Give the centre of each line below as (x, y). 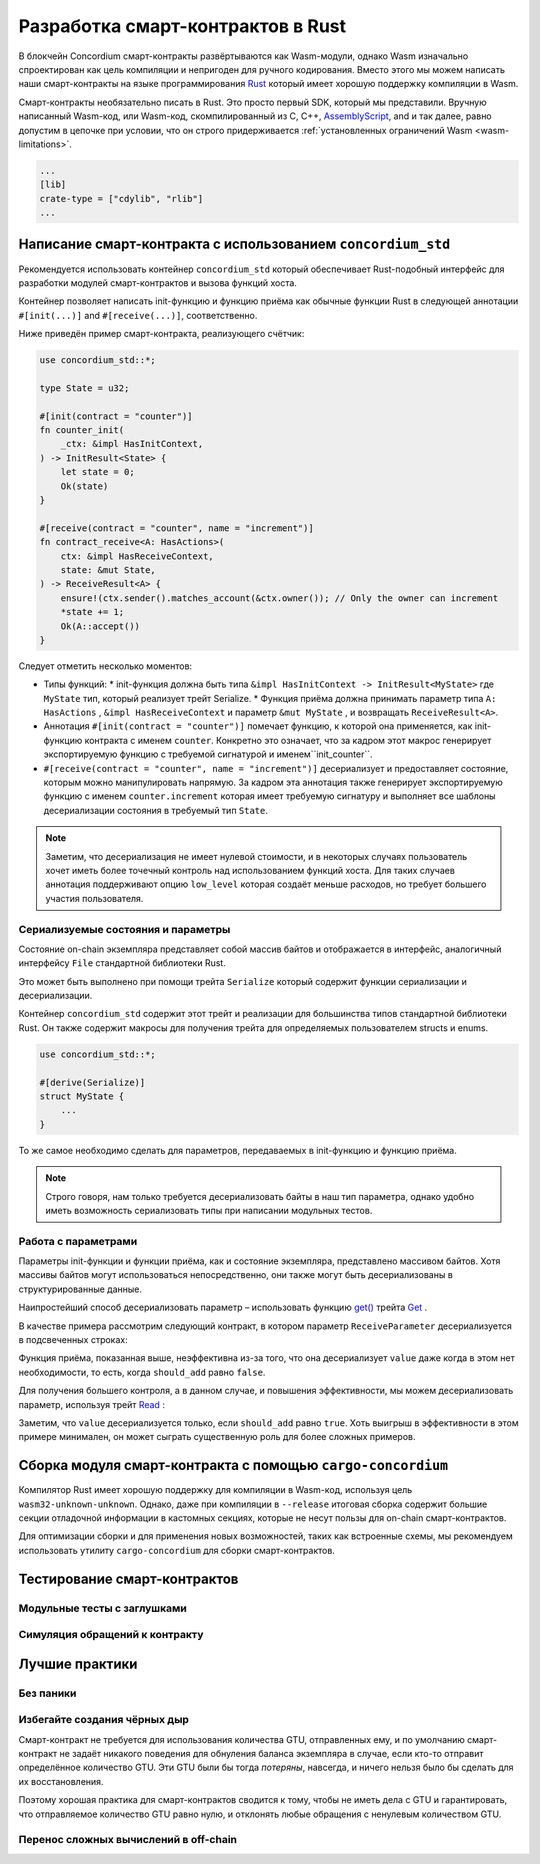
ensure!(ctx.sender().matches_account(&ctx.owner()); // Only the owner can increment (279, 598)
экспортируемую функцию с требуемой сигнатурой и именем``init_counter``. (208, 754)
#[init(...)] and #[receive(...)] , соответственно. (138, 315)
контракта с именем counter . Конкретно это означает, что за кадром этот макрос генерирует (288, 740)
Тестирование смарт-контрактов (128, 1578)
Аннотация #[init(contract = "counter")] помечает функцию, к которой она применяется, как (258, 726)
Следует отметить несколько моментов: (105, 666)
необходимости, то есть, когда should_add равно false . (142, 1372)
